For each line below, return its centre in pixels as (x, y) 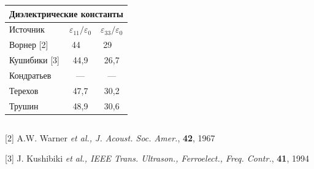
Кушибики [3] (34, 60)
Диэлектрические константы (66, 13)
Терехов (24, 90)
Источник (27, 29)
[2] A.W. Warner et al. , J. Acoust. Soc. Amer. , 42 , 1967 (110, 137)
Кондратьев (30, 75)
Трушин (24, 105)
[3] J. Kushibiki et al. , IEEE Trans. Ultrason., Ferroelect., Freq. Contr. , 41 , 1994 (157, 158)
